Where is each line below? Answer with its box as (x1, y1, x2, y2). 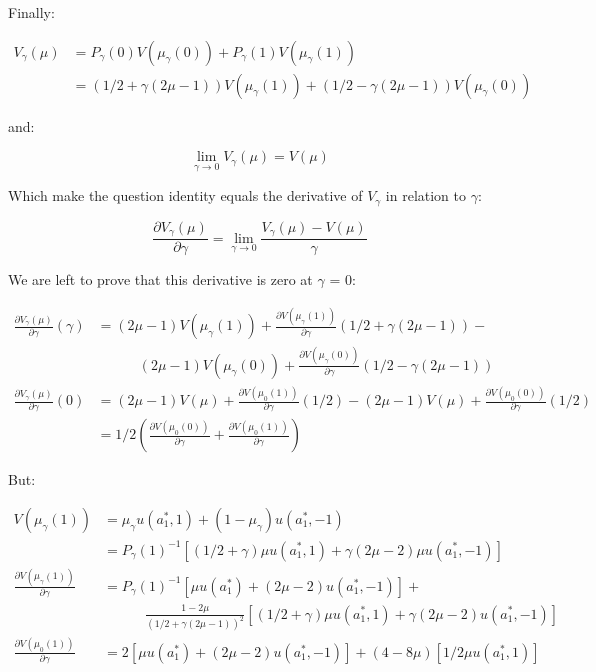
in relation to (385, 185, 466, 206)
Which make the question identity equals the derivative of (8, 185, 363, 206)
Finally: (8, 2, 55, 22)
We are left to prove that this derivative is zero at (8, 269, 313, 290)
